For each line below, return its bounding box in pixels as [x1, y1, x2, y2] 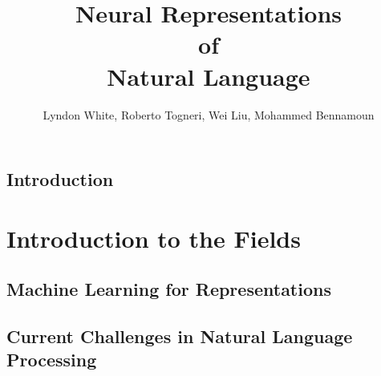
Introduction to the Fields [6, 221, 301, 254]
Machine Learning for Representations [6, 277, 331, 301]
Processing [6, 347, 97, 372]
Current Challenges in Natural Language [6, 324, 353, 349]
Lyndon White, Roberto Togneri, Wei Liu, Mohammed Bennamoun [43, 106, 375, 123]
